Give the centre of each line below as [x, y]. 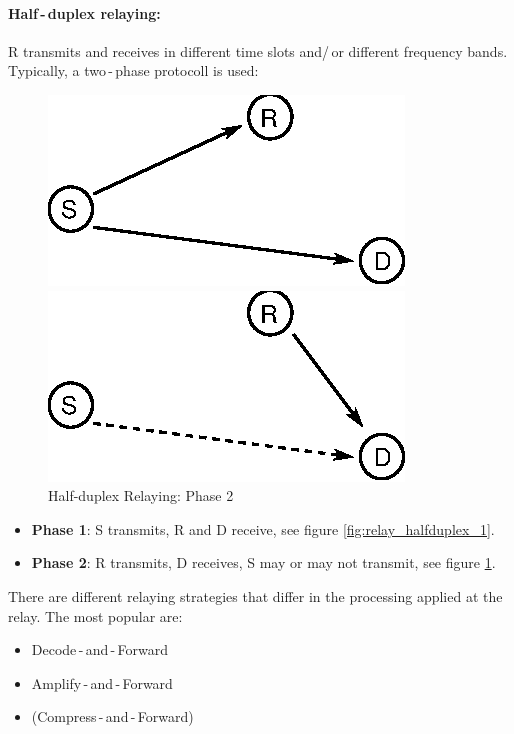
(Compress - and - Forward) [112, 716]
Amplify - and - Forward [102, 682]
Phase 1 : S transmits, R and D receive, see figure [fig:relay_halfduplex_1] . [263, 528]
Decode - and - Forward [99, 649]
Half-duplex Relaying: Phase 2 [141, 495]
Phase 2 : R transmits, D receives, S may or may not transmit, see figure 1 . [263, 562]
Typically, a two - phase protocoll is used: [133, 70]
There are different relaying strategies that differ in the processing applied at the [255, 595]
